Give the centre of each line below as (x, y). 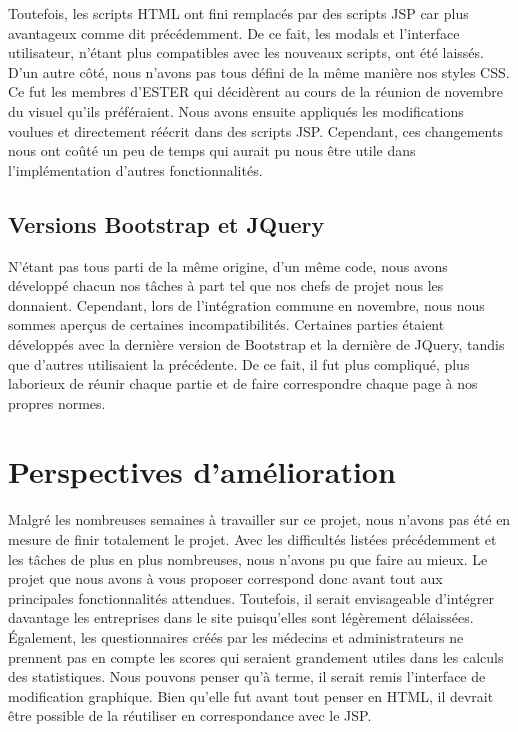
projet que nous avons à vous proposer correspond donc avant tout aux (225, 578)
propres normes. (57, 402)
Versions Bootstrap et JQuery (166, 223)
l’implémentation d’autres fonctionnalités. (135, 169)
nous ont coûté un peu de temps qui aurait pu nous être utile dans (212, 150)
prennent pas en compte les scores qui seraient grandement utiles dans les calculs (256, 656)
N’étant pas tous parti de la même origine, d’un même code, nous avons (228, 265)
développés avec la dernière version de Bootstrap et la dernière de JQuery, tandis (256, 343)
